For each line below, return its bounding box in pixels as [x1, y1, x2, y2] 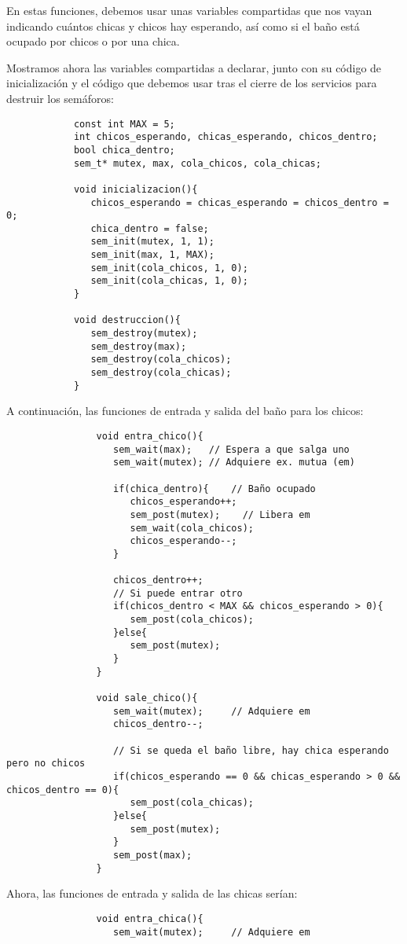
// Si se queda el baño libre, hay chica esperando [113, 744, 389, 756]
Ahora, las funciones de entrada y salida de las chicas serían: [6, 885, 298, 902]
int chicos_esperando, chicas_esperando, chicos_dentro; [73, 131, 378, 143]
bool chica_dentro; [73, 144, 175, 156]
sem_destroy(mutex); [90, 328, 198, 340]
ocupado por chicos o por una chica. [6, 33, 180, 50]
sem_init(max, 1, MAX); [90, 249, 214, 261]
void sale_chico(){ [96, 692, 198, 704]
